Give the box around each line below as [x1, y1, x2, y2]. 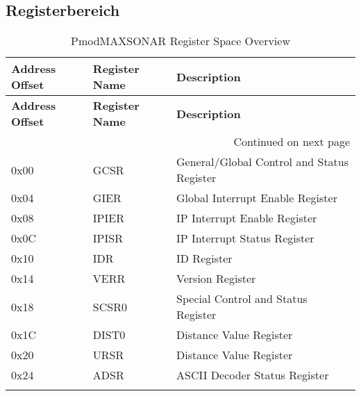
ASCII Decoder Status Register [176, 367, 329, 383]
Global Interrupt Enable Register [176, 190, 337, 206]
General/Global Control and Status [176, 154, 349, 170]
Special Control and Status [176, 290, 308, 307]
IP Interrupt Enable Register [176, 210, 317, 226]
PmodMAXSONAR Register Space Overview [71, 33, 290, 49]
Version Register [176, 270, 256, 287]
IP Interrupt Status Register [176, 230, 314, 247]
